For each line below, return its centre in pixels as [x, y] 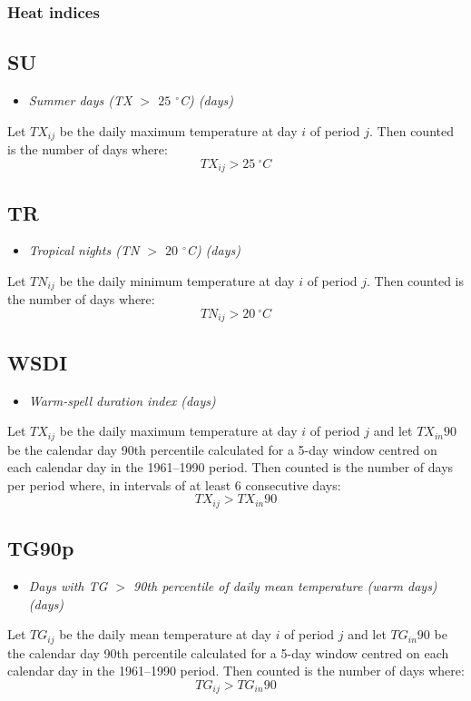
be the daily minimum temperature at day [177, 280]
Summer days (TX [80, 100]
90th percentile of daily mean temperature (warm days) [285, 586]
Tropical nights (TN [84, 250]
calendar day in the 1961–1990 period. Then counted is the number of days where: [236, 671]
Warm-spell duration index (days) [122, 400]
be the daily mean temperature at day [165, 634]
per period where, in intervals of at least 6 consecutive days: [174, 484]
